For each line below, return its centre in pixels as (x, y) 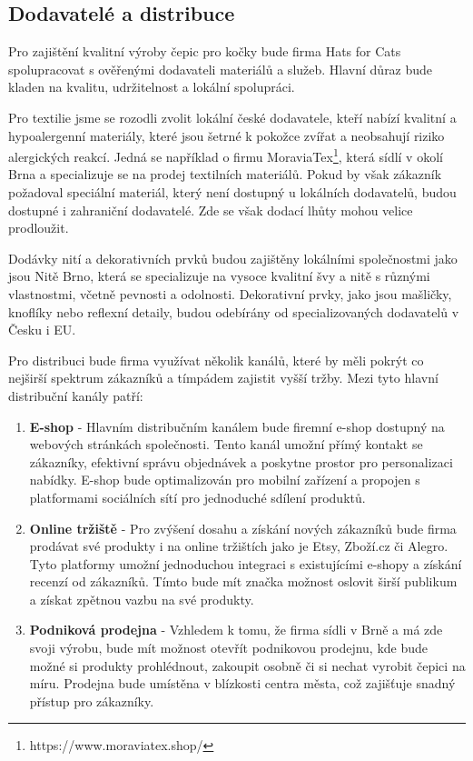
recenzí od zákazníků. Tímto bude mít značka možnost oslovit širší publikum (243, 581)
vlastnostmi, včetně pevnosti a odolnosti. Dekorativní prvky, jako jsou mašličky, (230, 293)
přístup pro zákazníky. (92, 701)
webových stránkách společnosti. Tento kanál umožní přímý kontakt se (226, 444)
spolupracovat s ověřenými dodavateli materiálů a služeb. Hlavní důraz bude (221, 69)
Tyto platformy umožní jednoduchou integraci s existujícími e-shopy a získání (246, 563)
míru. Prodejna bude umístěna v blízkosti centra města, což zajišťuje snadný (242, 683)
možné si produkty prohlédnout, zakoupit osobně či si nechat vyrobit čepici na (247, 665)
